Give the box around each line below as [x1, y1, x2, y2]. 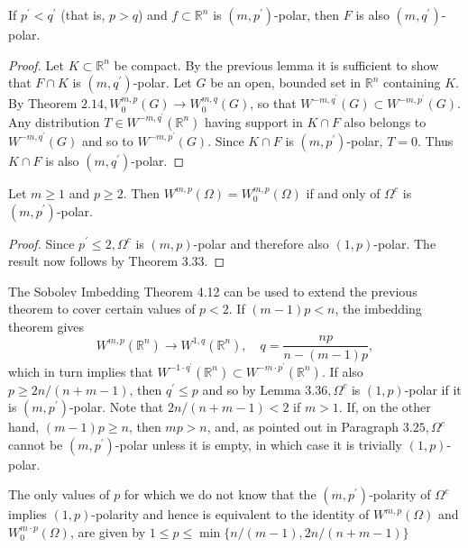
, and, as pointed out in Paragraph [206, 417, 399, 436]
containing [383, 73, 441, 92]
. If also [321, 361, 363, 380]
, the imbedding [335, 299, 422, 318]
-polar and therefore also [193, 233, 329, 252]
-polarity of [369, 485, 431, 504]
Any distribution [8, 112, 100, 131]
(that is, [60, 5, 106, 23]
